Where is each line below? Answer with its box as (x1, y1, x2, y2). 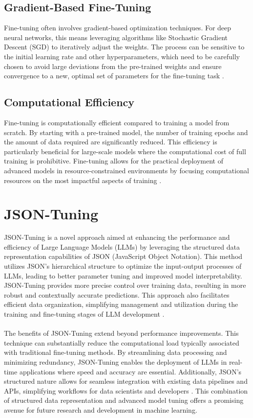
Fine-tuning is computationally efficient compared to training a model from (4, 117, 230, 127)
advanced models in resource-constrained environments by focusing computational (4, 165, 249, 175)
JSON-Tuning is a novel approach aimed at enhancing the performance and (4, 232, 230, 242)
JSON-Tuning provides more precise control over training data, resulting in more (4, 280, 246, 290)
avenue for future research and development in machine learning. (4, 404, 197, 415)
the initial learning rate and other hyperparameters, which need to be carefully (4, 51, 240, 61)
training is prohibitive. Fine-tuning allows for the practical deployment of (4, 156, 223, 166)
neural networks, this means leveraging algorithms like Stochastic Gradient (4, 32, 228, 42)
